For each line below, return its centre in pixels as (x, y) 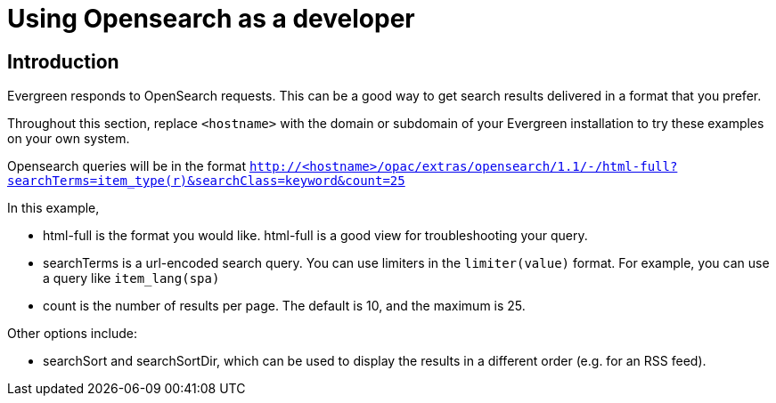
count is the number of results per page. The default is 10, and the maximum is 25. (284, 306)
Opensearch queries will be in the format (127, 166)
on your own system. (69, 139)
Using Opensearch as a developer (211, 19)
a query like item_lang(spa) (131, 278)
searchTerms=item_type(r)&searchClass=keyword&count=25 (206, 181)
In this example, (53, 208)
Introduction (63, 61)
